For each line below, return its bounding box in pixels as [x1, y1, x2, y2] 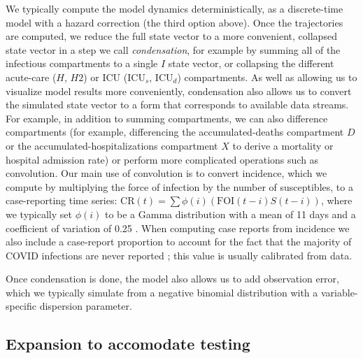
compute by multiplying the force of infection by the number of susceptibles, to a [6, 179, 353, 194]
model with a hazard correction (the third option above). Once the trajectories [6, 15, 343, 29]
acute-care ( [6, 69, 57, 84]
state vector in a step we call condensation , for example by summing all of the [6, 42, 341, 57]
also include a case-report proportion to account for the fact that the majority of [6, 234, 352, 249]
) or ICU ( [83, 69, 128, 84]
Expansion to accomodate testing [6, 333, 250, 355]
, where [320, 193, 353, 208]
